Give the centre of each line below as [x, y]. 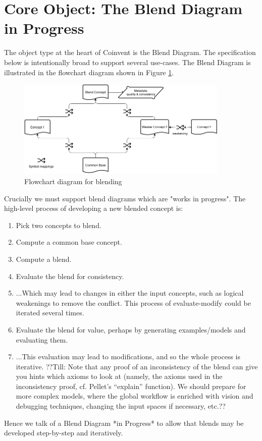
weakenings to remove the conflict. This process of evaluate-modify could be [133, 302]
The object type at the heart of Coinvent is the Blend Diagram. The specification [130, 52]
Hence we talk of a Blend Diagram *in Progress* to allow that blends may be [124, 423]
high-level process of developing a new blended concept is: [94, 208]
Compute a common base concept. [69, 242]
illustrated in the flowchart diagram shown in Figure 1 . [89, 72]
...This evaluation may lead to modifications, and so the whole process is [128, 356]
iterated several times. [50, 313]
